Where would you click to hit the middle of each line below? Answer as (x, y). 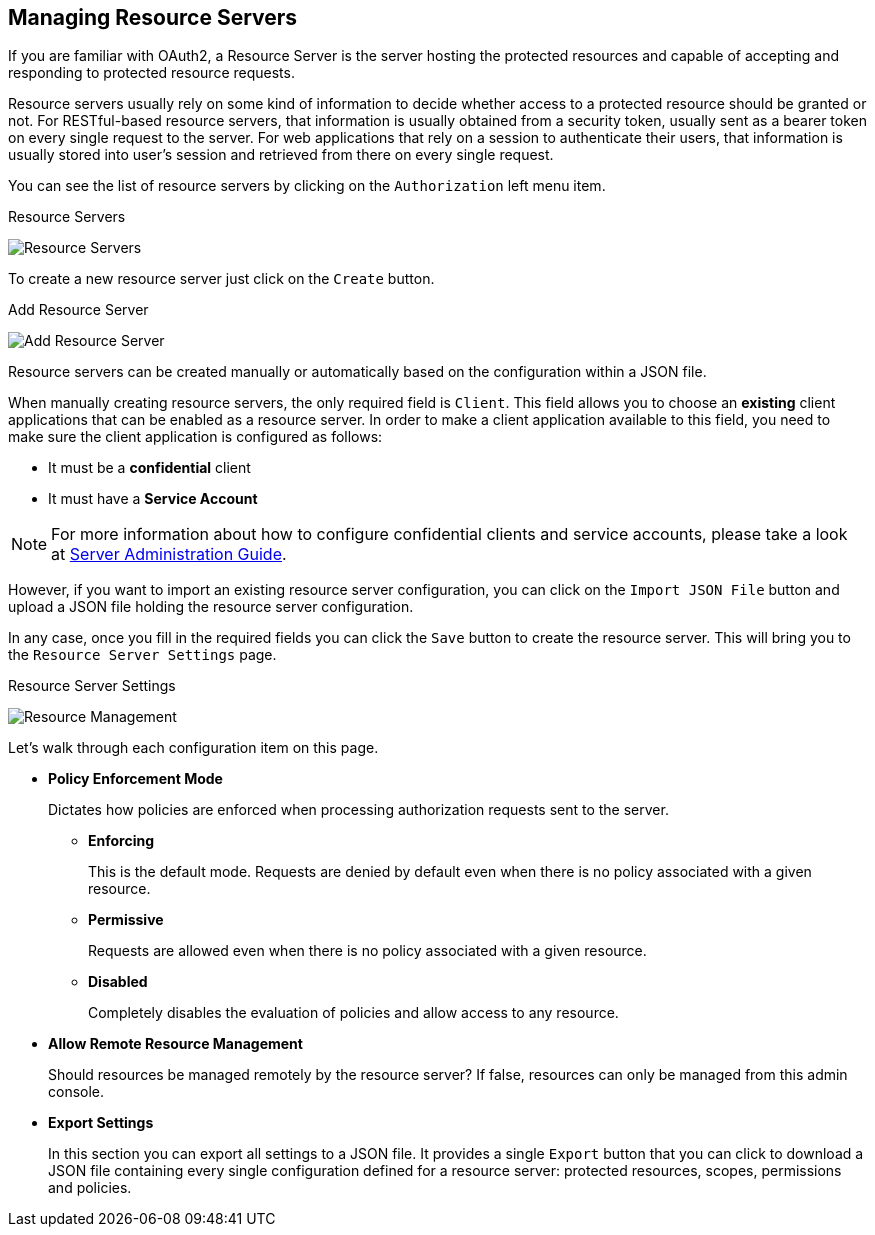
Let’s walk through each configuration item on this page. (193, 748)
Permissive (126, 920)
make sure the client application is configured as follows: (195, 437)
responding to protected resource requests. (151, 73)
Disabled (118, 982)
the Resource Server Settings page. (142, 655)
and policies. (90, 1188)
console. (76, 1092)
